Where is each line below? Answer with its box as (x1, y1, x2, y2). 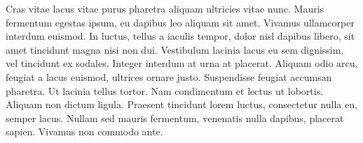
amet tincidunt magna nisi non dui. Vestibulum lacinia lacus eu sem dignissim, (6, 42, 344, 57)
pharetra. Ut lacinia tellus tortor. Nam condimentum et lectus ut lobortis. (6, 83, 324, 98)
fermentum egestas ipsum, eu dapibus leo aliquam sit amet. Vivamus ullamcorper (6, 15, 355, 29)
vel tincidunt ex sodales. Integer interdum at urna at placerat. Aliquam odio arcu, (6, 56, 358, 70)
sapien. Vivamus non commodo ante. (6, 124, 163, 139)
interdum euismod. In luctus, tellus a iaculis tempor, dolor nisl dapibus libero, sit (6, 29, 355, 43)
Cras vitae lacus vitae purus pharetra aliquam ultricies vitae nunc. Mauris (6, 1, 324, 15)
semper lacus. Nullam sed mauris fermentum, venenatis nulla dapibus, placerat (6, 110, 344, 125)
